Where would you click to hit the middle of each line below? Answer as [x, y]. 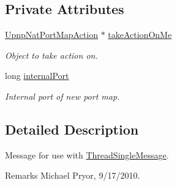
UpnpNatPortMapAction [51, 35]
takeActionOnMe [140, 35]
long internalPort [37, 76]
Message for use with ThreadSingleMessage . [87, 154]
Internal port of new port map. [62, 96]
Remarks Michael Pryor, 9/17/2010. [73, 175]
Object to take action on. [51, 55]
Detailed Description [72, 129]
